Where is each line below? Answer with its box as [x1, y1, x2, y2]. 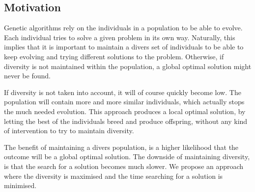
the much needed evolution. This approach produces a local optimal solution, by [4, 106, 246, 116]
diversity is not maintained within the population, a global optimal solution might [4, 61, 252, 71]
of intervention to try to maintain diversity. [4, 125, 134, 136]
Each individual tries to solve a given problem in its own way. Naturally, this [4, 32, 235, 42]
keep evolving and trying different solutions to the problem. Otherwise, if [4, 51, 224, 61]
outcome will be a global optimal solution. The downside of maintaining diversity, [4, 151, 250, 162]
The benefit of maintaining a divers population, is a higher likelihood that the [4, 142, 239, 152]
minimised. [4, 180, 37, 191]
